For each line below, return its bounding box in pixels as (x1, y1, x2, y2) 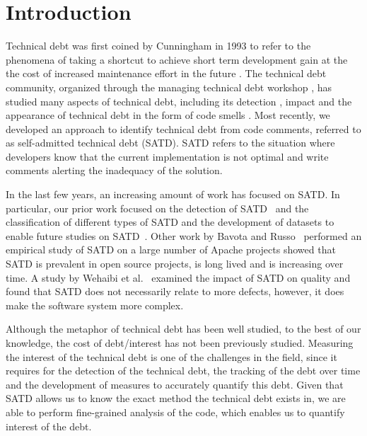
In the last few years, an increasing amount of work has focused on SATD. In (6, 187, 340, 202)
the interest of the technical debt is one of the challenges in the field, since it (6, 349, 337, 364)
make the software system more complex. (6, 297, 184, 312)
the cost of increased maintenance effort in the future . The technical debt (6, 66, 327, 81)
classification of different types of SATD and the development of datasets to (6, 214, 334, 229)
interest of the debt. (6, 418, 92, 433)
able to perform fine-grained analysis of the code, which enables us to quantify (6, 404, 345, 419)
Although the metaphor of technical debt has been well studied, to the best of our (6, 321, 361, 336)
